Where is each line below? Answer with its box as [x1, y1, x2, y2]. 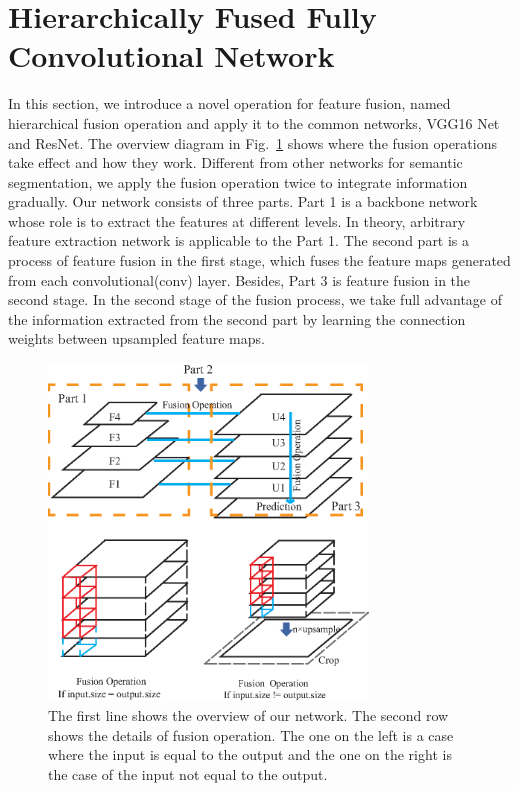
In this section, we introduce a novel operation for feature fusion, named [8, 93, 451, 114]
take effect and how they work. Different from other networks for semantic [8, 152, 463, 173]
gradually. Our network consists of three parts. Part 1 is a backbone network [8, 191, 478, 212]
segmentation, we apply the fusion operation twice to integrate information [8, 171, 468, 192]
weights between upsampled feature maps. [8, 328, 265, 349]
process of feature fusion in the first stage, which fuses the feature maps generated [8, 250, 511, 271]
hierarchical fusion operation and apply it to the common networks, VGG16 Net [8, 112, 500, 133]
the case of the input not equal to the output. [48, 763, 328, 784]
